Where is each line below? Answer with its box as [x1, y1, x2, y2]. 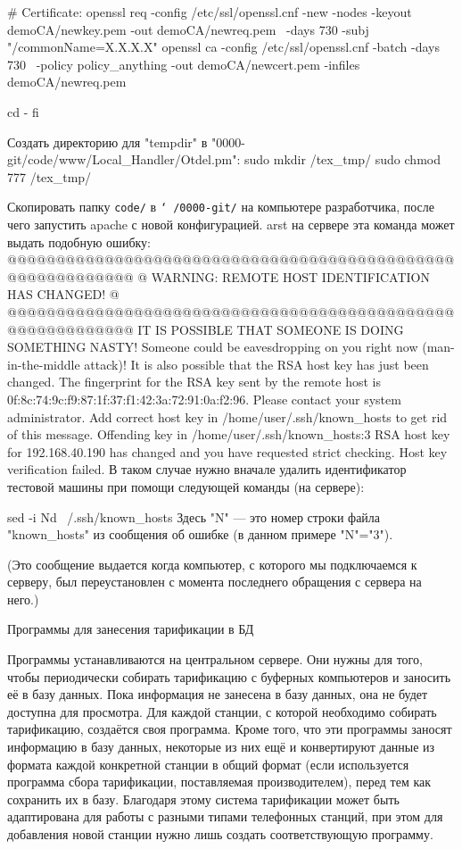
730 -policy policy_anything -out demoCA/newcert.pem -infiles [7, 54, 360, 73]
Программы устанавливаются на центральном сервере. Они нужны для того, [7, 650, 423, 669]
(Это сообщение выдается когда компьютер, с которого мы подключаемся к [7, 554, 417, 573]
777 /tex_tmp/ [7, 167, 92, 186]
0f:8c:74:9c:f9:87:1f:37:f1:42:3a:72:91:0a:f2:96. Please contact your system [7, 389, 401, 408]
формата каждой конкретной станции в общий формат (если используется [7, 754, 409, 773]
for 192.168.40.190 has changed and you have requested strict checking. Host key [7, 442, 448, 461]
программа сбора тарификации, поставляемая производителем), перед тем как [7, 772, 432, 791]
